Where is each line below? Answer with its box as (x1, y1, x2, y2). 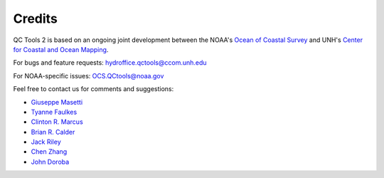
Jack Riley (31, 137, 62, 146)
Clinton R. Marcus (31, 117, 83, 126)
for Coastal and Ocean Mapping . (13, 45, 109, 53)
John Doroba (31, 157, 70, 166)
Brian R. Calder (31, 127, 75, 136)
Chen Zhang (31, 147, 68, 156)
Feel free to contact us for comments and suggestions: (13, 85, 174, 93)
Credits (13, 11, 58, 26)
